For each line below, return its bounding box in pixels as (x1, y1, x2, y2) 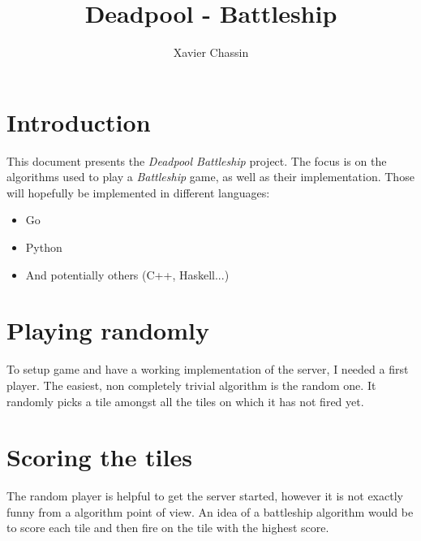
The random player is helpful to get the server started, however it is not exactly (6, 487, 403, 504)
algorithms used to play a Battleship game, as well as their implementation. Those (6, 168, 415, 185)
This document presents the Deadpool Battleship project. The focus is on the (6, 152, 387, 169)
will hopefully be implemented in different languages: (6, 184, 270, 201)
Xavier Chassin (173, 44, 249, 61)
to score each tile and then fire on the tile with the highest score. (6, 519, 329, 536)
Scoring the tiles (6, 440, 192, 474)
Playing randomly (6, 314, 209, 347)
